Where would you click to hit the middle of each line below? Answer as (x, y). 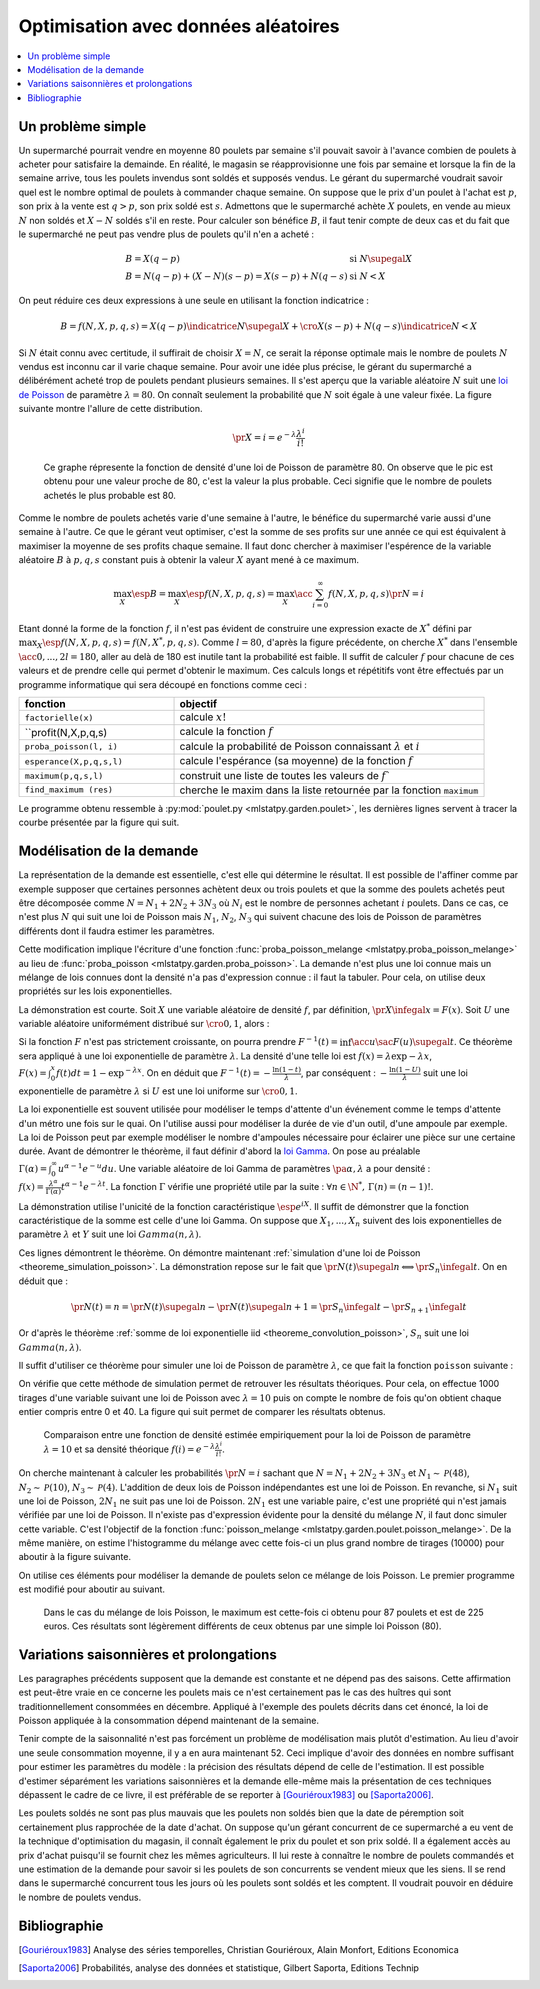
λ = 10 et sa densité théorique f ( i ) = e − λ (129, 1448)
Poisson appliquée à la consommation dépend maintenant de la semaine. (169, 1721)
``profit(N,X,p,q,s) (66, 732)
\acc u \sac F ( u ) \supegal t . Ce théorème (432, 1042)
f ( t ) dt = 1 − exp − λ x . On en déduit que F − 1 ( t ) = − (164, 1072)
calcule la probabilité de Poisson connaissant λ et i (299, 746)
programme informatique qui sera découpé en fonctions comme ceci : (162, 684)
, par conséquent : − (344, 1073)
